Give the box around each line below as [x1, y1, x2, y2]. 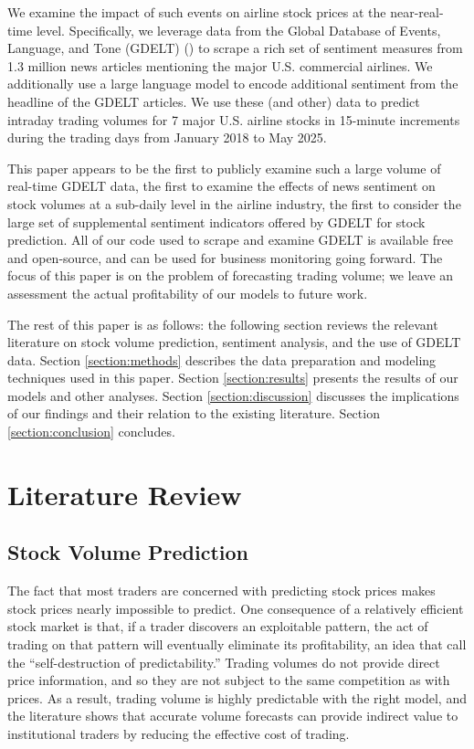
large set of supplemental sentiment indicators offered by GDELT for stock [7, 212, 426, 231]
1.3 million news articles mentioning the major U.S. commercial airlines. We [7, 56, 433, 75]
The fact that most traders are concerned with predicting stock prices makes [7, 581, 436, 600]
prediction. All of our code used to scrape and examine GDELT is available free [7, 230, 453, 249]
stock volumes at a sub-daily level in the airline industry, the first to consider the [7, 194, 461, 213]
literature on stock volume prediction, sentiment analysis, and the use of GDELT [7, 332, 461, 352]
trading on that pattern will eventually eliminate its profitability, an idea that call [7, 635, 467, 654]
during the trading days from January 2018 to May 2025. [7, 128, 327, 147]
